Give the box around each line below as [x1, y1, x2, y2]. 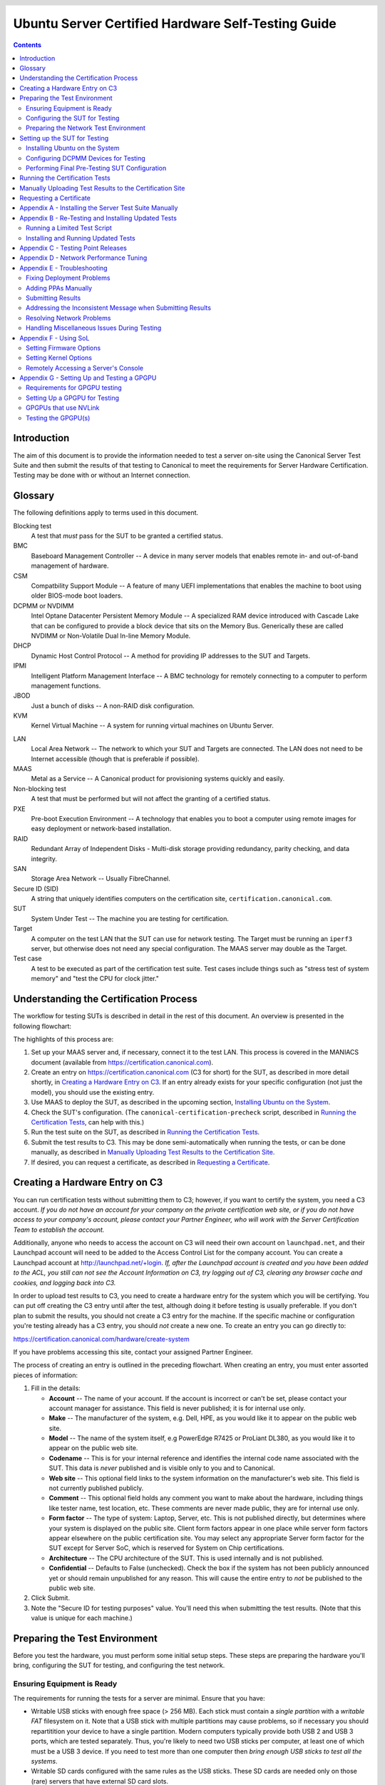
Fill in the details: [31, 1384, 81, 1392]
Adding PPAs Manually [26, 283, 93, 292]
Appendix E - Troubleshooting [19, 263, 108, 272]
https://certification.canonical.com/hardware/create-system [13, 1334, 190, 1343]
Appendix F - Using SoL [19, 333, 90, 342]
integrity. [31, 854, 57, 863]
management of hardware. [31, 561, 110, 570]
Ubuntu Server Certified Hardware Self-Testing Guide [13, 16, 337, 32]
